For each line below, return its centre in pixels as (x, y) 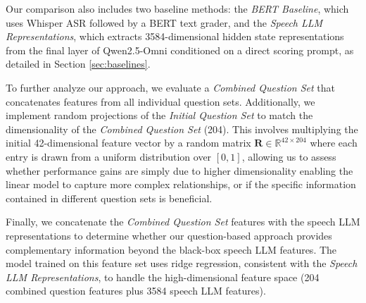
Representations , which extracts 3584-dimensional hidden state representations (175, 36)
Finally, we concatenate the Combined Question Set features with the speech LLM (183, 222)
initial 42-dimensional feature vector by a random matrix (128, 143)
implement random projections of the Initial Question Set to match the (159, 115)
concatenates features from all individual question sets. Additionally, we (160, 101)
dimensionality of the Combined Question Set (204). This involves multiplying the (182, 129)
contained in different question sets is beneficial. (109, 198)
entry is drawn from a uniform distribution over (109, 156)
